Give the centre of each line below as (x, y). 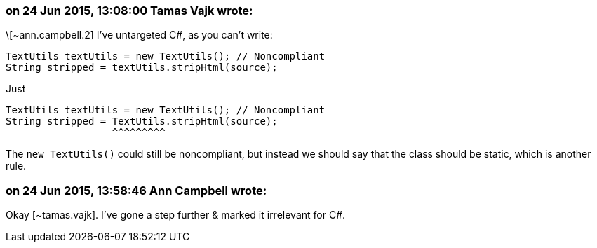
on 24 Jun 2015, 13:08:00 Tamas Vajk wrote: (129, 11)
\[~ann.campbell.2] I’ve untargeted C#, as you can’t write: (139, 35)
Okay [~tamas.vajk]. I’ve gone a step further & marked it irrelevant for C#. (176, 215)
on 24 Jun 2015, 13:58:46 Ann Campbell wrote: (136, 190)
